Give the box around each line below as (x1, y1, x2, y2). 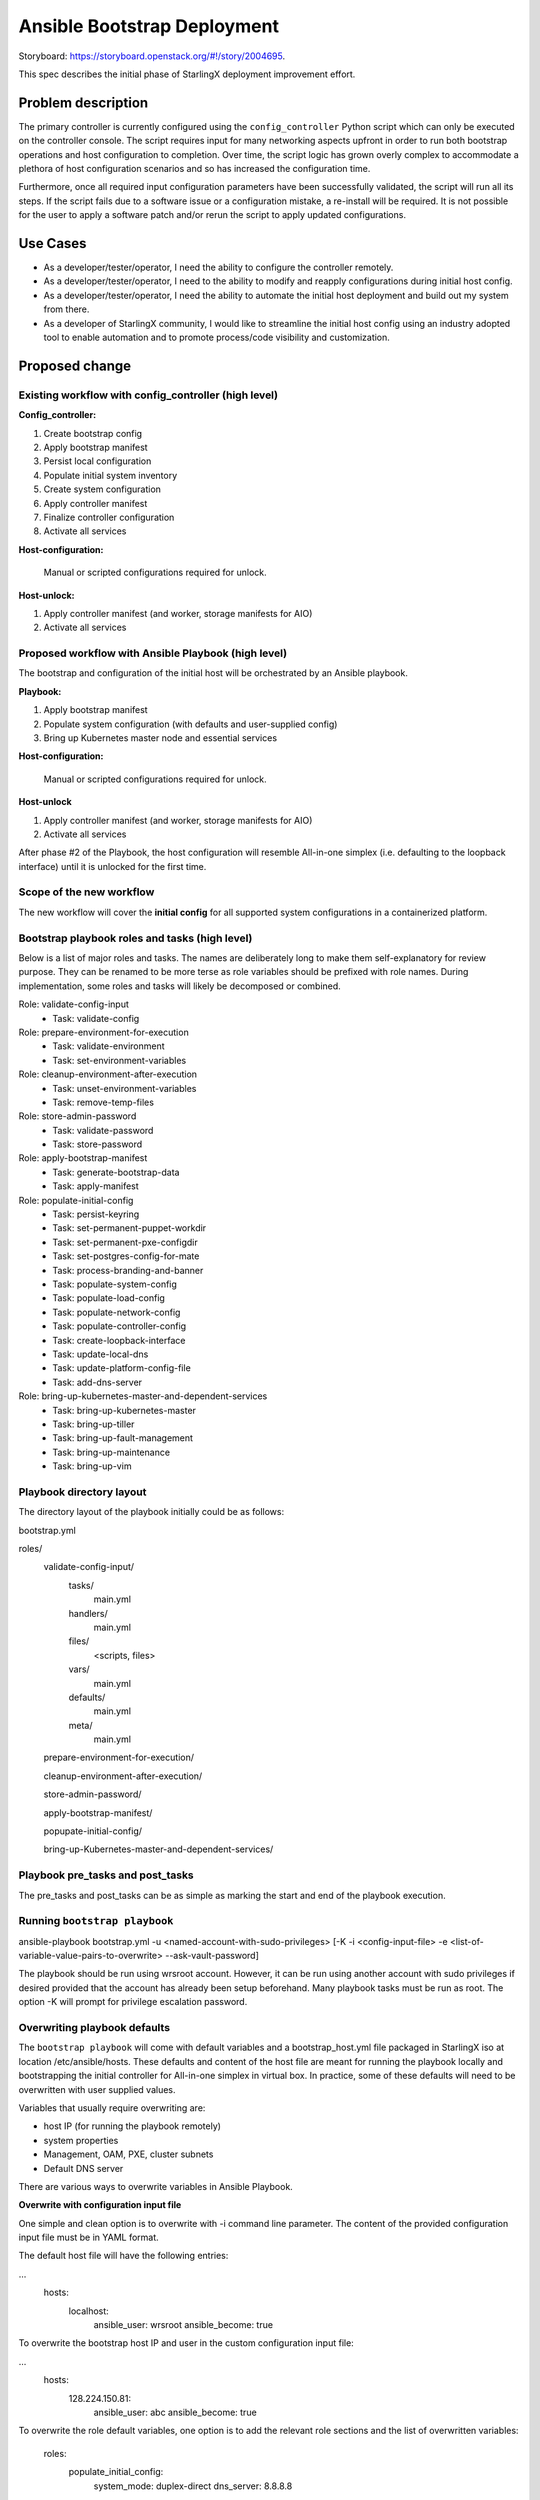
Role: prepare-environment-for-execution (18, 1026, 189, 1038)
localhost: (68, 2305, 109, 2317)
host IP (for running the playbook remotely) (43, 2120, 222, 2132)
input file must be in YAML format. (18, 2231, 159, 2244)
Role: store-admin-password (18, 1110, 137, 1122)
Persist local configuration (43, 455, 152, 467)
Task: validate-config (52, 1012, 140, 1024)
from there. (43, 303, 90, 315)
